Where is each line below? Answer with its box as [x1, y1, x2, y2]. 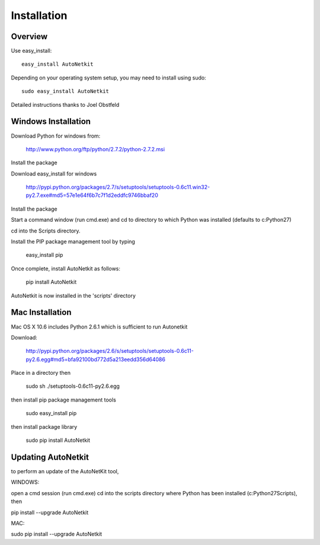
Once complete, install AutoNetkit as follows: [11, 264, 121, 272]
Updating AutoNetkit [11, 452, 89, 462]
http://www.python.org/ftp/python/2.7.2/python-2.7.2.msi [25, 145, 165, 152]
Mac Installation [11, 307, 72, 317]
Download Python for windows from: [11, 132, 101, 139]
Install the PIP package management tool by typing [11, 238, 136, 246]
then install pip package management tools [11, 396, 117, 403]
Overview [11, 31, 48, 42]
